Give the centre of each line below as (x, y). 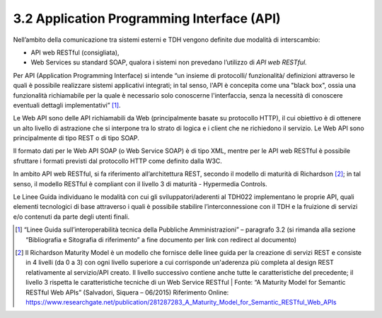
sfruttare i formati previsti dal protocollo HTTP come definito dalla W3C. (118, 161)
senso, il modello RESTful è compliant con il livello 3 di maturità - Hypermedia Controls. (140, 183)
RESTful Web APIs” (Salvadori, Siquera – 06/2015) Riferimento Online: (127, 292)
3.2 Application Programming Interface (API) (147, 18)
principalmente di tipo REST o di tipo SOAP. (76, 138)
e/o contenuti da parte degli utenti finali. (71, 217)
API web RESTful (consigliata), (75, 52)
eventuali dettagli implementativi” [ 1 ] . (67, 105)
